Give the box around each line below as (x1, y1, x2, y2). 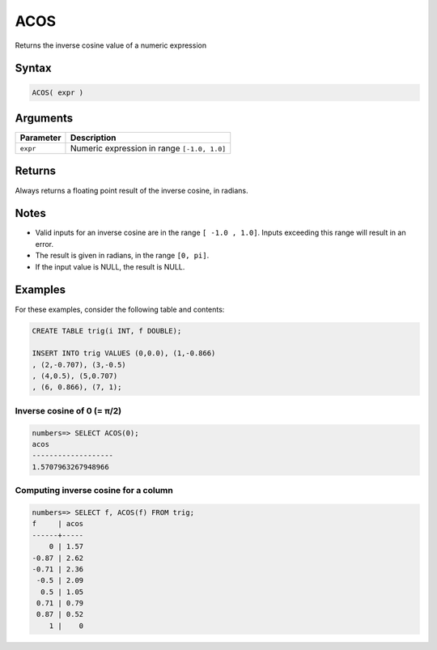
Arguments (15, 111, 74, 125)
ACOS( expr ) (32, 87, 84, 97)
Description (70, 132, 117, 143)
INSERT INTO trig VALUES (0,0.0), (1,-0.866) (32, 349, 216, 358)
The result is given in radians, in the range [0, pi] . (35, 251, 210, 261)
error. (35, 239, 54, 249)
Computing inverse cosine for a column (15, 485, 173, 496)
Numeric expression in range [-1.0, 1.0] (70, 142, 227, 154)
